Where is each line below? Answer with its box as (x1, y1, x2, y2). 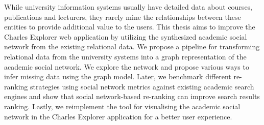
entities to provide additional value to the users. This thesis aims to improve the (4, 21, 255, 32)
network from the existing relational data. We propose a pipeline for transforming (4, 41, 260, 52)
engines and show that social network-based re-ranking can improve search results (4, 91, 260, 102)
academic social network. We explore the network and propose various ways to (4, 61, 249, 72)
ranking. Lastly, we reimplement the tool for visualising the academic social (4, 101, 241, 111)
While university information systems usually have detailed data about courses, (4, 2, 253, 12)
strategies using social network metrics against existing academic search (30, 81, 254, 91)
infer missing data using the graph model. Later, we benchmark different (4, 71, 231, 82)
